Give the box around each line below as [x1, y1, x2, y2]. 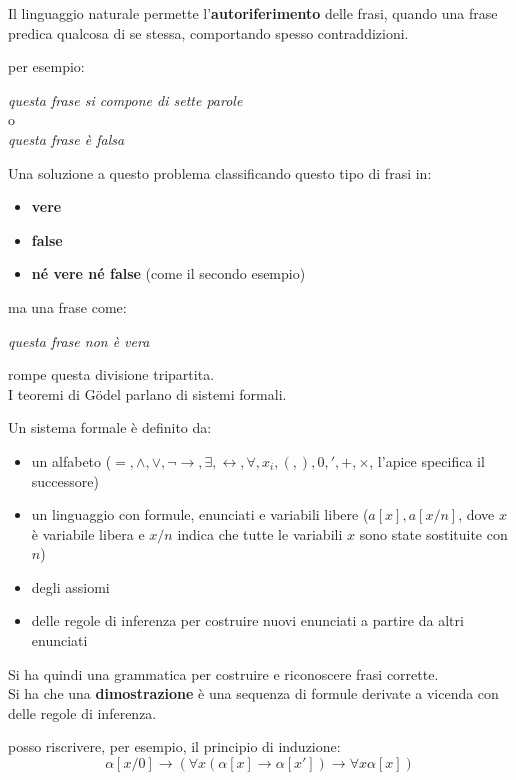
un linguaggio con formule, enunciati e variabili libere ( [31, 504, 369, 525]
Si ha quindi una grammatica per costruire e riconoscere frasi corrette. [8, 663, 439, 684]
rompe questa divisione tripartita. [8, 364, 215, 385]
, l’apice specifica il [369, 450, 485, 471]
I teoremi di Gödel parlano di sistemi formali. [8, 383, 287, 404]
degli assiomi [31, 576, 110, 597]
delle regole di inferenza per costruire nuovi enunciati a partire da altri [31, 610, 464, 631]
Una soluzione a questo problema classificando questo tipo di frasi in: [8, 162, 432, 183]
